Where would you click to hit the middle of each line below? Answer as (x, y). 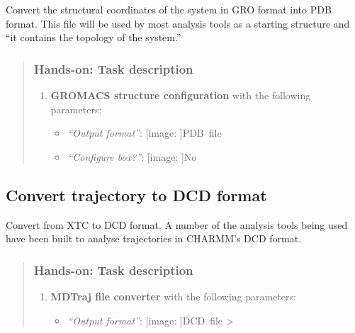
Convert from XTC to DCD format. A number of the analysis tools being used (177, 224)
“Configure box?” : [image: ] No (132, 156)
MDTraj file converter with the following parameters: (173, 296)
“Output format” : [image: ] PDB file (145, 133)
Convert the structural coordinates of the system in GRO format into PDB (169, 9)
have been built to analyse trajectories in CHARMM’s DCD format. (154, 238)
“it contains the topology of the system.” (94, 37)
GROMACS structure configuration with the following (181, 95)
